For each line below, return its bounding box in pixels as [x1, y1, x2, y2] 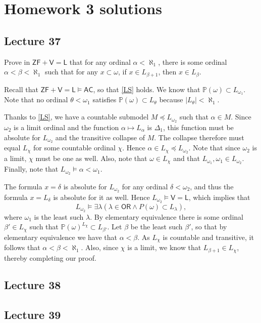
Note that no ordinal [4, 94, 68, 105]
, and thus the [190, 181, 234, 191]
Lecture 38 [4, 277, 61, 293]
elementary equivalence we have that [4, 231, 117, 242]
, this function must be [163, 122, 234, 132]
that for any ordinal [69, 56, 131, 67]
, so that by [191, 221, 227, 232]
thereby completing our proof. [4, 252, 96, 263]
